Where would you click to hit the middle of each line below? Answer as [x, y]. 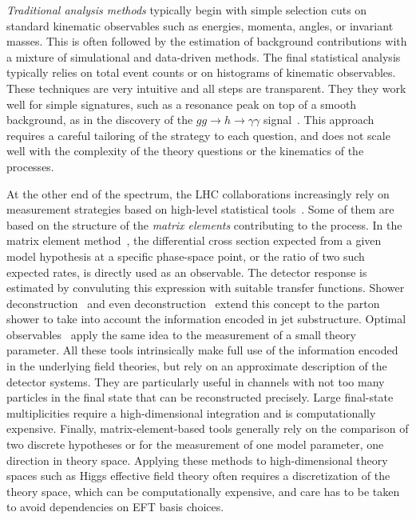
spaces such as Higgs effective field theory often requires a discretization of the [198, 476]
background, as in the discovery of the [100, 120]
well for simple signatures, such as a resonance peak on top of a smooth [182, 104]
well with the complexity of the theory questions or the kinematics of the [185, 151]
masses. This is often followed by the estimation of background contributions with [207, 41]
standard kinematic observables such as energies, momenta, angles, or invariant [200, 25]
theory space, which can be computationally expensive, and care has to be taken [203, 491]
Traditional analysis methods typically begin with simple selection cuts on [187, 10]
